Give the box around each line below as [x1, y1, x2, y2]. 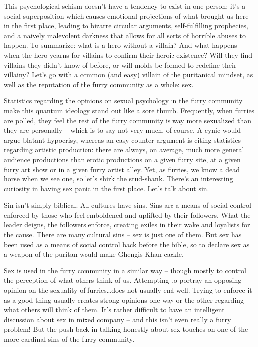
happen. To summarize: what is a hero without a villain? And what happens [4, 40, 237, 50]
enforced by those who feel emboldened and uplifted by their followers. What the [4, 209, 251, 220]
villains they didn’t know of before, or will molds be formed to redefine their [4, 59, 237, 70]
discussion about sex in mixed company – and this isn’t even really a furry [4, 314, 231, 324]
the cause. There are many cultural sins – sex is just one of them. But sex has [4, 229, 242, 240]
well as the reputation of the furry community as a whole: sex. [4, 79, 194, 89]
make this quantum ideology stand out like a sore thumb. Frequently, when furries [4, 105, 255, 115]
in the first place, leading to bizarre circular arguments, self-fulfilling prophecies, [4, 20, 249, 31]
